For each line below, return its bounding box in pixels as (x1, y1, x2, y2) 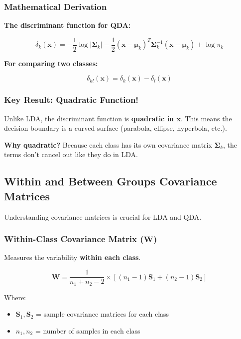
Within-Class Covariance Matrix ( (4, 233, 144, 245)
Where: (4, 292, 26, 302)
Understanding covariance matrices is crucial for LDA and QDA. (4, 211, 202, 222)
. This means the (180, 113, 232, 123)
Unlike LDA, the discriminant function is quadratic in (4, 113, 174, 123)
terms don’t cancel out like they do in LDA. (4, 149, 138, 160)
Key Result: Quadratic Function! (4, 93, 139, 106)
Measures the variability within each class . (4, 252, 141, 262)
